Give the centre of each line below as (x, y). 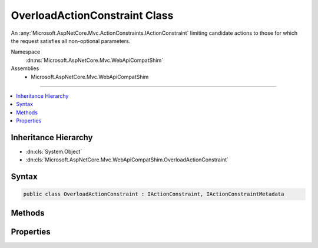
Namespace (26, 52)
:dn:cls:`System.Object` (54, 151)
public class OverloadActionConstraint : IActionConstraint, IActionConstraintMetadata (154, 194)
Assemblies (25, 68)
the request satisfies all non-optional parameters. (71, 41)
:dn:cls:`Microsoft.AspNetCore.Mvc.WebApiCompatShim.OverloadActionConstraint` (127, 160)
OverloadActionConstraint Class (92, 15)
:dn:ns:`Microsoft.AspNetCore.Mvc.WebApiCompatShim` (95, 60)
